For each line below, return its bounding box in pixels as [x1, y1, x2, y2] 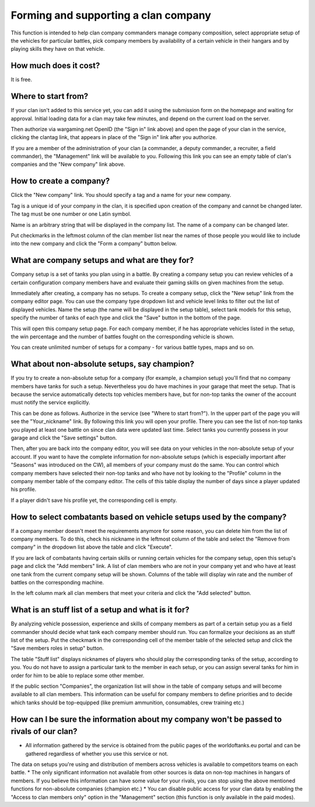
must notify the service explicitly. [10, 399, 90, 406]
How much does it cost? [10, 61, 100, 71]
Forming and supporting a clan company [10, 9, 211, 22]
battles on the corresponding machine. [10, 579, 104, 586]
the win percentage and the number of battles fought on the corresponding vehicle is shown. [10, 333, 235, 340]
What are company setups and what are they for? [10, 255, 194, 265]
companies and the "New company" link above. [10, 161, 125, 168]
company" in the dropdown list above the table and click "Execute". [10, 543, 173, 550]
